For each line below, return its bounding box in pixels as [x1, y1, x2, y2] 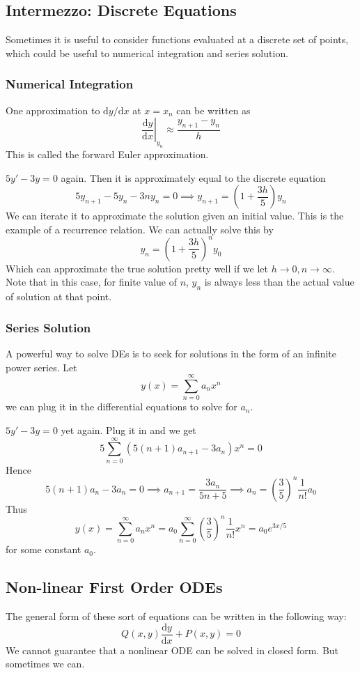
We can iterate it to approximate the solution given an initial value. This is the [6, 208, 344, 223]
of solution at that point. [6, 289, 112, 304]
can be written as [176, 102, 251, 117]
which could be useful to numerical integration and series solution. [6, 45, 289, 60]
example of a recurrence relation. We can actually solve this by [6, 222, 274, 236]
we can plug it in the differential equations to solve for [6, 399, 237, 414]
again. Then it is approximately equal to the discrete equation [61, 170, 326, 185]
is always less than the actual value [204, 274, 354, 289]
